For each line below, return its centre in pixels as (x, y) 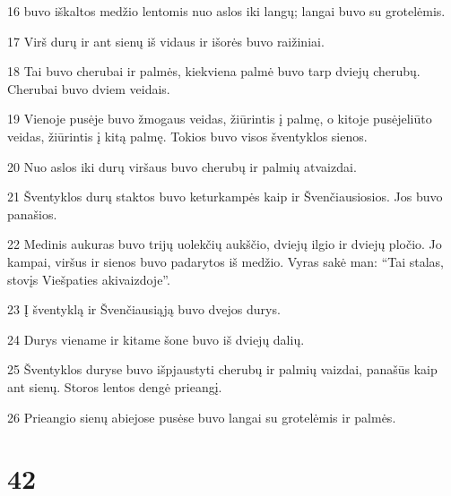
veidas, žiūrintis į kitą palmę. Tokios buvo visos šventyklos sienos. (187, 136)
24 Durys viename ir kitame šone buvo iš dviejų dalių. (156, 339)
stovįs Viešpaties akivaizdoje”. (89, 279)
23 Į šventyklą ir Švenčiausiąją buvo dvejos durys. (144, 309)
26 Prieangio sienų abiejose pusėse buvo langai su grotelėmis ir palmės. (202, 417)
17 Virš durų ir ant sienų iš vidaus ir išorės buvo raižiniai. (166, 41)
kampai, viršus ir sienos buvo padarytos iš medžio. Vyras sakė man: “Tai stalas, (226, 261)
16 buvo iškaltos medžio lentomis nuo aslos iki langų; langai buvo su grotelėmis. (226, 11)
